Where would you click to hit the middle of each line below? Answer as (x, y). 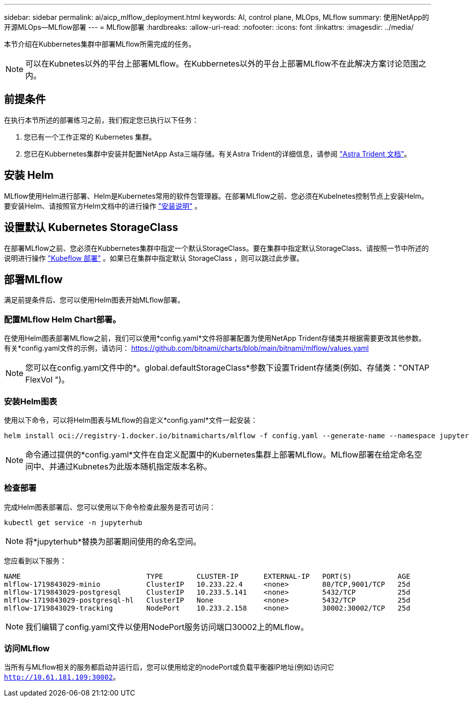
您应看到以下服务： (35, 560)
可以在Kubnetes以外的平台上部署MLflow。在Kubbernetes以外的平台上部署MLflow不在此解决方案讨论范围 (222, 64)
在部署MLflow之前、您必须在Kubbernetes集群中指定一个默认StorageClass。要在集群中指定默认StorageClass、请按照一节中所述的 (217, 248)
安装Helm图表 (31, 401)
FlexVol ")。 (47, 380)
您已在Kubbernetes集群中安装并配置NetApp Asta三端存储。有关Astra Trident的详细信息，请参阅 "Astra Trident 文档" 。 (218, 154)
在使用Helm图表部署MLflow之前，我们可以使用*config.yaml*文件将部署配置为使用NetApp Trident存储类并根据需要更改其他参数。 (215, 338)
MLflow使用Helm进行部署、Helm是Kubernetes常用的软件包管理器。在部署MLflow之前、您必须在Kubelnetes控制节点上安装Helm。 (216, 196)
